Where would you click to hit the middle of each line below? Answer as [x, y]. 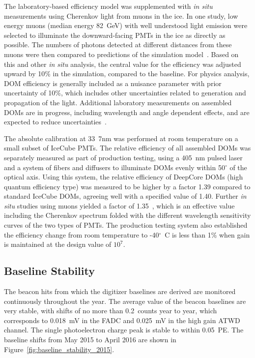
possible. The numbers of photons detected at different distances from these [118, 45]
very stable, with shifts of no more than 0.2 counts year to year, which [111, 311]
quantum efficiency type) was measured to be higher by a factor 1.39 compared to [127, 186]
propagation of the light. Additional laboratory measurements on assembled [118, 102]
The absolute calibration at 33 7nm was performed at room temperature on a [121, 138]
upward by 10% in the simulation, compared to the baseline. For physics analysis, [127, 74]
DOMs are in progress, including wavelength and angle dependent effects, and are [127, 112]
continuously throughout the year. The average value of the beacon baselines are [125, 301]
